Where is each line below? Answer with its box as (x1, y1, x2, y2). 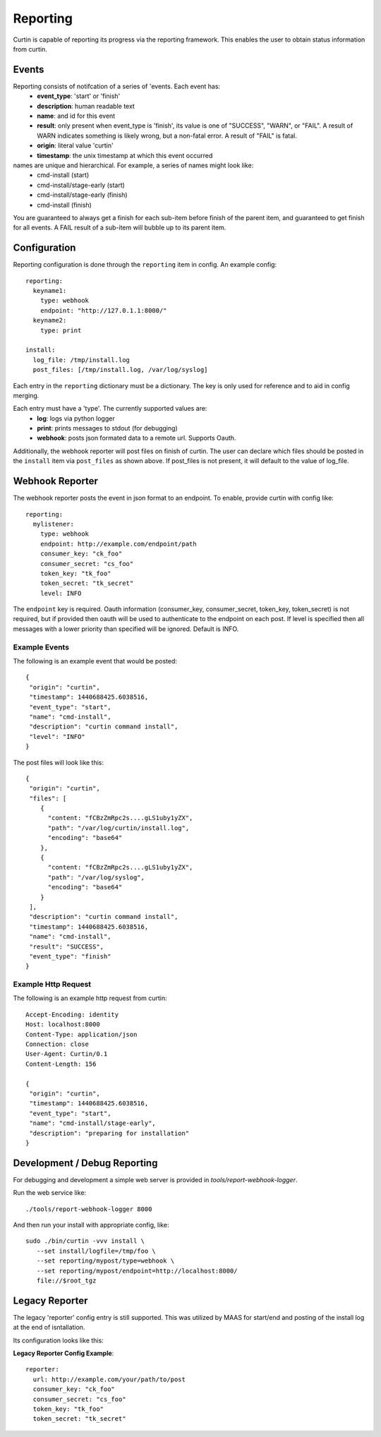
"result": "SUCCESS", (29, 942, 104, 951)
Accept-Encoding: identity (25, 1010, 119, 1018)
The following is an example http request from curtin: (13, 994, 167, 1002)
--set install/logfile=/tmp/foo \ (36, 1246, 157, 1255)
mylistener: (32, 519, 74, 528)
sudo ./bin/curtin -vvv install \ (25, 1237, 145, 1245)
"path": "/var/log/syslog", (47, 873, 145, 882)
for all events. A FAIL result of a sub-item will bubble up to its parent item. (13, 223, 226, 232)
